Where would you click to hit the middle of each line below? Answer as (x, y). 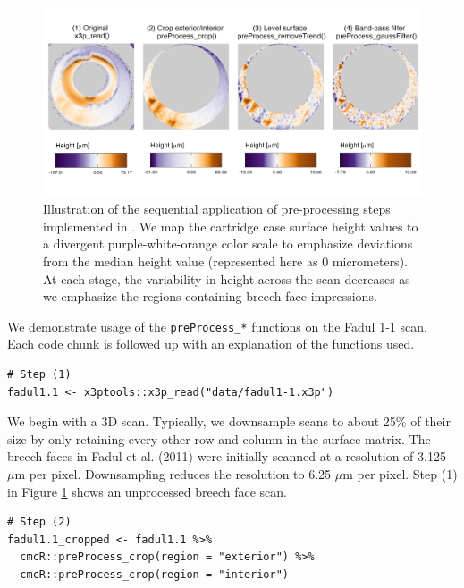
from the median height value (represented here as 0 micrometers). (225, 260)
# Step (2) (39, 522)
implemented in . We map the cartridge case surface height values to (231, 226)
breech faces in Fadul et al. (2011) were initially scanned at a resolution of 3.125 (227, 456)
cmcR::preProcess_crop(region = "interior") (154, 574)
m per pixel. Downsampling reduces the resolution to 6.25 (173, 473)
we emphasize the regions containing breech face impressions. (210, 296)
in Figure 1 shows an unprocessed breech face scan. (147, 491)
